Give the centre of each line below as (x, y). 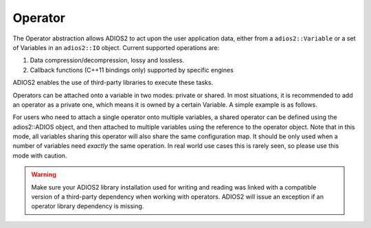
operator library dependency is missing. (88, 206)
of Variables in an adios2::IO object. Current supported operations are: (116, 47)
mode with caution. (40, 155)
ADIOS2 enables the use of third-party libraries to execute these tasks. (113, 83)
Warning (44, 175)
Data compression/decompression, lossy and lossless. (107, 60)
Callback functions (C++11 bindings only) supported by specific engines (132, 70)
